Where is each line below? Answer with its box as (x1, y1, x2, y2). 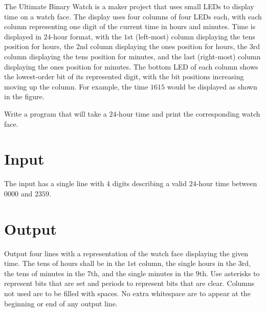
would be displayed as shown (167, 81, 257, 92)
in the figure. (4, 91, 45, 102)
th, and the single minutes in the (91, 268, 194, 278)
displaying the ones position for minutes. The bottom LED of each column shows (4, 61, 258, 72)
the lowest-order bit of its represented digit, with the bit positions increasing (4, 71, 244, 82)
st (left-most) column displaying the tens (127, 31, 255, 41)
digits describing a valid (112, 178, 187, 189)
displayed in (4, 31, 41, 41)
